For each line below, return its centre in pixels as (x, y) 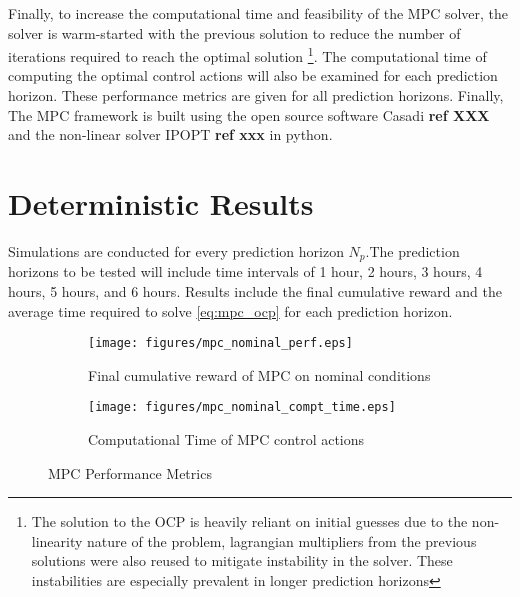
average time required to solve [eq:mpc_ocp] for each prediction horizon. (230, 310)
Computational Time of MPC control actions (226, 439)
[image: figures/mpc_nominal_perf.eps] (220, 343)
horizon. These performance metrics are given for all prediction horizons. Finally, (256, 95)
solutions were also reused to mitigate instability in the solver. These (242, 560)
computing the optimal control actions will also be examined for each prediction (253, 75)
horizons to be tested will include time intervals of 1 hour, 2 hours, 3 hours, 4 (245, 271)
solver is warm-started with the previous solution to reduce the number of (234, 32)
